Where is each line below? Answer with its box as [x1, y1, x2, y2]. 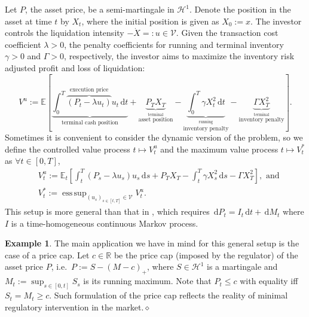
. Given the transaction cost [176, 26, 279, 39]
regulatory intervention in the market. [5, 300, 144, 313]
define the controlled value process [5, 142, 130, 155]
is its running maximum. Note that [83, 275, 212, 287]
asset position [138, 117, 173, 123]
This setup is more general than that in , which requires [5, 205, 210, 218]
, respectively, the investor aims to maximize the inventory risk [64, 50, 295, 62]
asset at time [5, 14, 52, 27]
